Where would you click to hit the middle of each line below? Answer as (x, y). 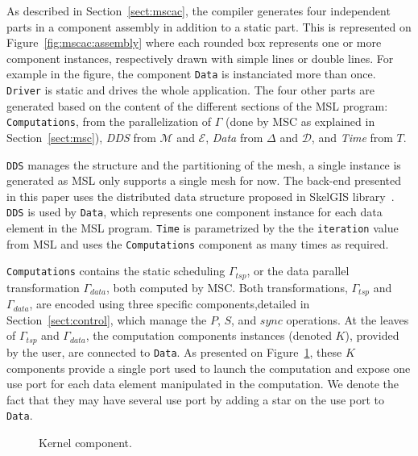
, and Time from (352, 137)
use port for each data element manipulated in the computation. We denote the (203, 384)
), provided (372, 335)
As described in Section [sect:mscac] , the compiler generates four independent (199, 10)
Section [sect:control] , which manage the (107, 319)
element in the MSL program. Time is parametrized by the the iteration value (203, 228)
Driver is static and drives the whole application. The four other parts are (190, 90)
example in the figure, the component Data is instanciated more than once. (191, 74)
